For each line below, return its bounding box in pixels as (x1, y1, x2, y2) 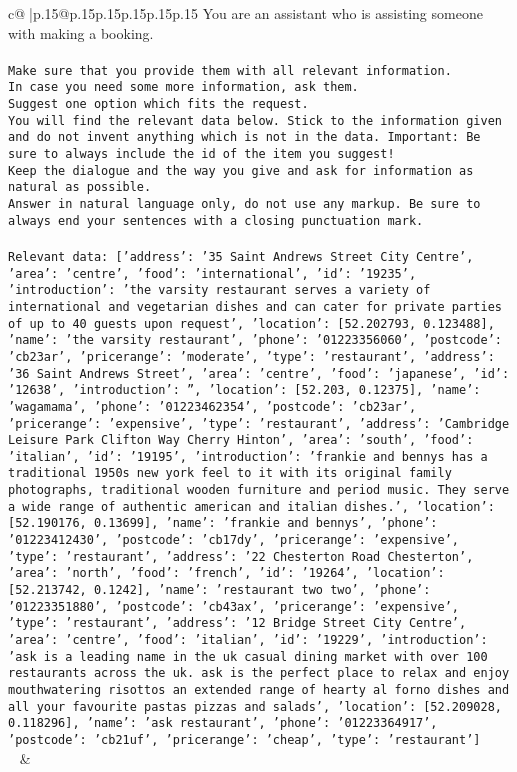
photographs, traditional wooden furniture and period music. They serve (8, 483, 510, 498)
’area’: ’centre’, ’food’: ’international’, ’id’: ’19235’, (8, 266, 417, 281)
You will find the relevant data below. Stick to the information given (8, 113, 502, 128)
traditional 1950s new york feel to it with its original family (8, 466, 452, 481)
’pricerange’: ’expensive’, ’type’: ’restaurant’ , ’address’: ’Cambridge (8, 416, 510, 431)
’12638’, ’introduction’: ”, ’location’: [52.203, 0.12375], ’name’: (8, 383, 481, 398)
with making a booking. (8, 22, 154, 43)
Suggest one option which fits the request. (8, 97, 309, 112)
